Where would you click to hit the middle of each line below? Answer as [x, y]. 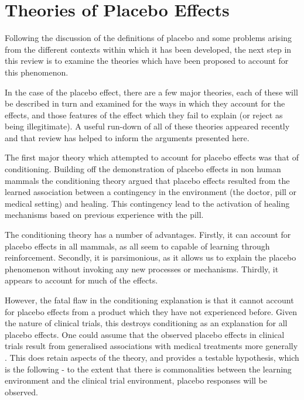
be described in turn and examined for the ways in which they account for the [145, 103]
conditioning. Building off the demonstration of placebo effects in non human [143, 169]
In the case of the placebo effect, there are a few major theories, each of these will [151, 92]
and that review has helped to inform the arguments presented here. [127, 137]
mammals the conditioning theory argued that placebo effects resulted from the [147, 180]
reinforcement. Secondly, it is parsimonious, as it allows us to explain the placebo [151, 257]
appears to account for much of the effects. [81, 280]
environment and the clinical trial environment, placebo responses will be [136, 380]
